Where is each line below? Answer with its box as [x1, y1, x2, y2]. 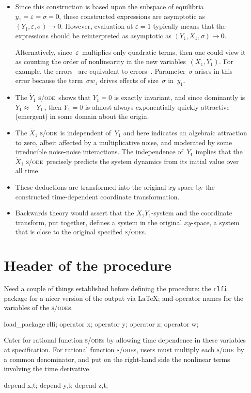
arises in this [195, 65, 233, 76]
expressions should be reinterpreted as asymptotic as [15, 30, 172, 40]
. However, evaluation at [61, 21, 133, 31]
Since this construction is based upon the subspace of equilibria [15, 1, 204, 11]
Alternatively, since [15, 47, 72, 57]
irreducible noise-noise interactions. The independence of [15, 147, 183, 157]
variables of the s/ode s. [4, 302, 73, 312]
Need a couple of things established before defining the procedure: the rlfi [4, 283, 228, 293]
